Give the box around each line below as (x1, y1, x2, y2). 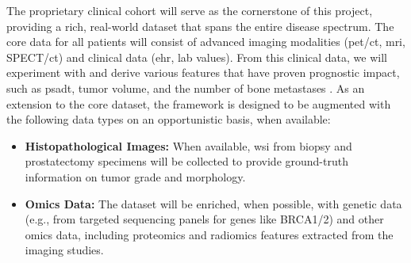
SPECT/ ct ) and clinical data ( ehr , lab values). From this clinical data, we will (6, 48, 387, 65)
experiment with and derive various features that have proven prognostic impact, (6, 64, 400, 81)
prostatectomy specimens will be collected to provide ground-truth (25, 153, 348, 170)
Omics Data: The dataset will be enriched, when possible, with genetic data (25, 195, 402, 212)
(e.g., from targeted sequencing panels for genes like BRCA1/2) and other (25, 211, 384, 227)
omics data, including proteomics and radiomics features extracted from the (25, 226, 394, 242)
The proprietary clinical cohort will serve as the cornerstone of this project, (6, 2, 373, 18)
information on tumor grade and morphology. (25, 168, 246, 185)
